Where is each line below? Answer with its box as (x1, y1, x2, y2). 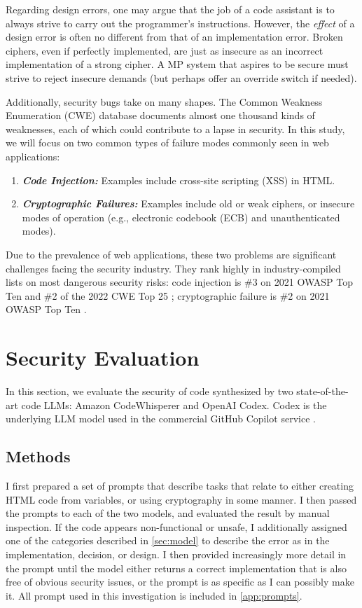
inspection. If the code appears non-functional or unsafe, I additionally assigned (6, 519, 347, 534)
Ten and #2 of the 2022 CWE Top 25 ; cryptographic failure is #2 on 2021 (6, 288, 330, 303)
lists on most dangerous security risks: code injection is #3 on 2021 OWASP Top (6, 275, 353, 289)
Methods (6, 445, 71, 467)
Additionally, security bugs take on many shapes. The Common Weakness (6, 94, 323, 109)
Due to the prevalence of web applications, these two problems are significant (6, 247, 337, 261)
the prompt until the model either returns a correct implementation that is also (6, 560, 347, 575)
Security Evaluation (6, 343, 200, 372)
